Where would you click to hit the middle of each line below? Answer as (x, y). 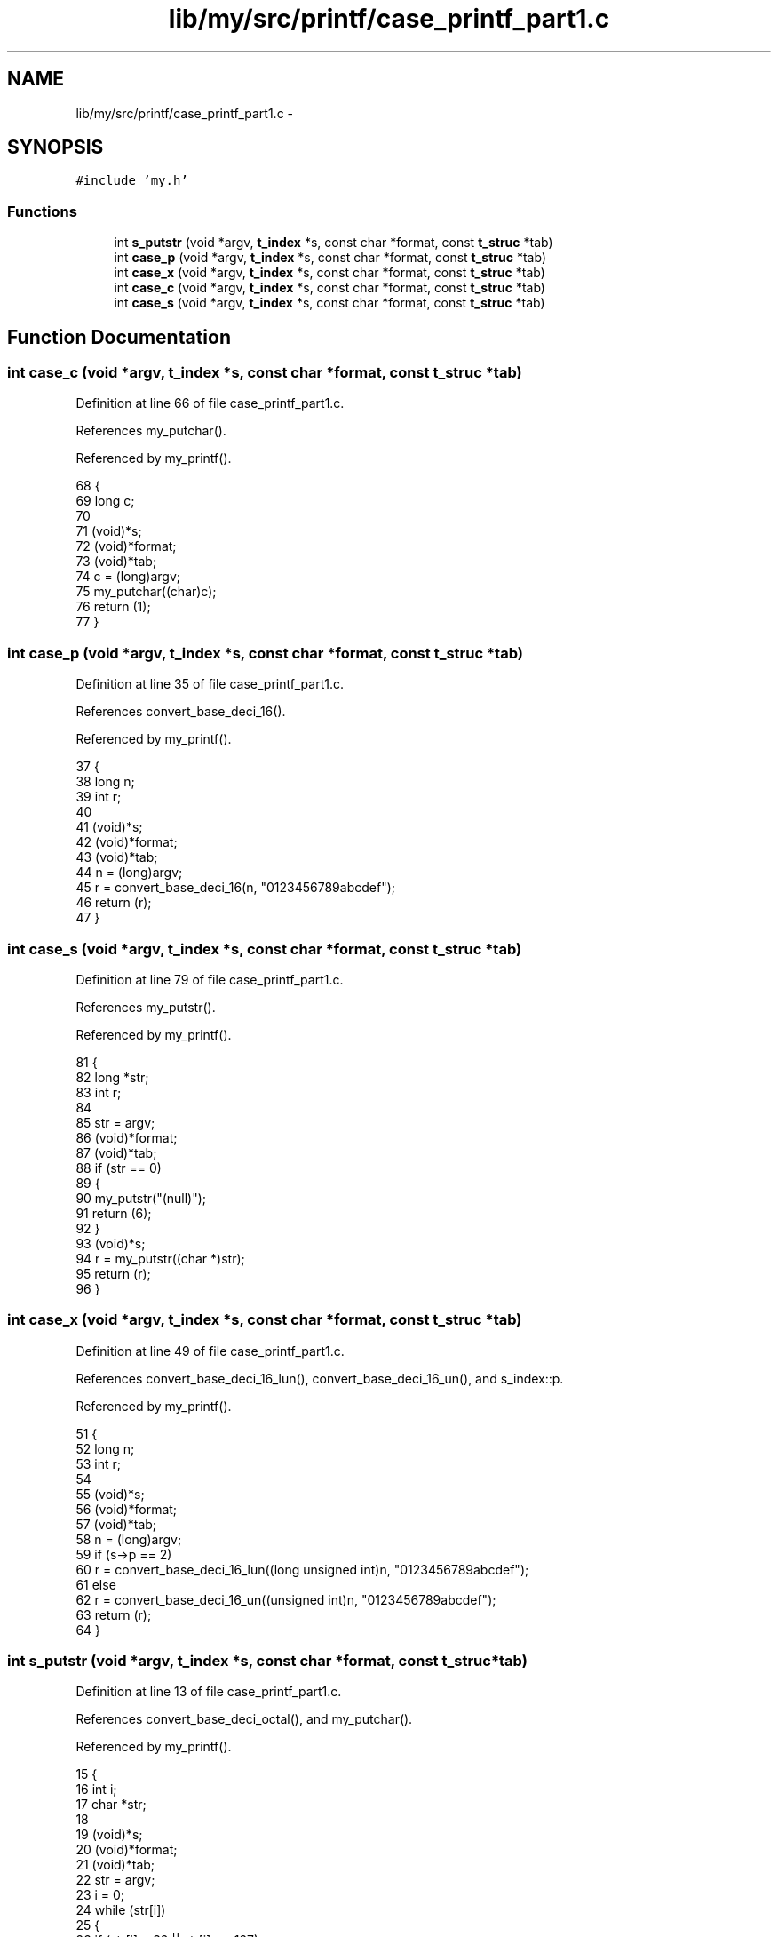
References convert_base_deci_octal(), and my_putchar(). (244, 1719)
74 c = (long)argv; (128, 577)
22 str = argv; (115, 1880)
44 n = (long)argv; (129, 873)
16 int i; (96, 1790)
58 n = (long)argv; (129, 1539)
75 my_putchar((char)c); (146, 592)
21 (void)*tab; (115, 1865)
